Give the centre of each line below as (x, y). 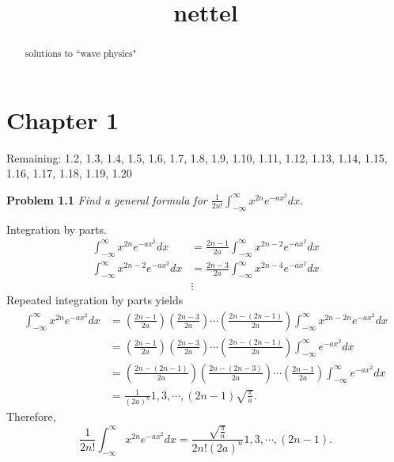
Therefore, (31, 416)
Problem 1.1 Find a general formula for (107, 199)
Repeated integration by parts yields (95, 300)
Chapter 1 (63, 119)
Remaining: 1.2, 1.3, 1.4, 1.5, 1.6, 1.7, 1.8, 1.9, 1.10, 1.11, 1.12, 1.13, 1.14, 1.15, (197, 157)
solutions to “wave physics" (81, 53)
